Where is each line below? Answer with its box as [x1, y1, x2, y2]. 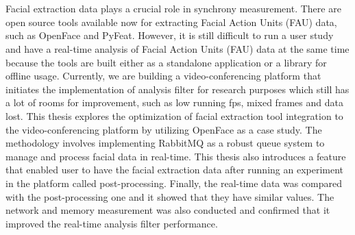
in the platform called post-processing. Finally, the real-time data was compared [5, 175, 343, 190]
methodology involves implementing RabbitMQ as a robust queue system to [5, 136, 325, 150]
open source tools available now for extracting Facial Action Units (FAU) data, [5, 14, 337, 29]
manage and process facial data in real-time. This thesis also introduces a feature [5, 149, 346, 163]
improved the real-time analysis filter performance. [5, 216, 218, 230]
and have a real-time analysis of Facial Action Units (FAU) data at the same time [5, 41, 350, 55]
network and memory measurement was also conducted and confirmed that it [5, 203, 330, 217]
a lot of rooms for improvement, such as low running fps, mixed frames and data [5, 95, 343, 110]
